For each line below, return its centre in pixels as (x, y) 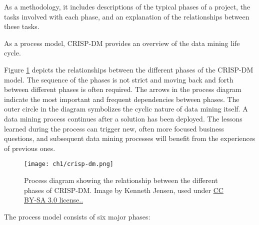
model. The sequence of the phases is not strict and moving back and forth (119, 79)
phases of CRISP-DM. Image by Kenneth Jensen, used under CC (124, 190)
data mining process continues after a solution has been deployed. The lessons (123, 118)
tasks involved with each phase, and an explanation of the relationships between (127, 16)
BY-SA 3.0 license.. (54, 200)
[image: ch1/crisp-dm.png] (69, 164)
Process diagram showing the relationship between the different (121, 180)
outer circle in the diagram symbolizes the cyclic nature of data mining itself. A (126, 109)
